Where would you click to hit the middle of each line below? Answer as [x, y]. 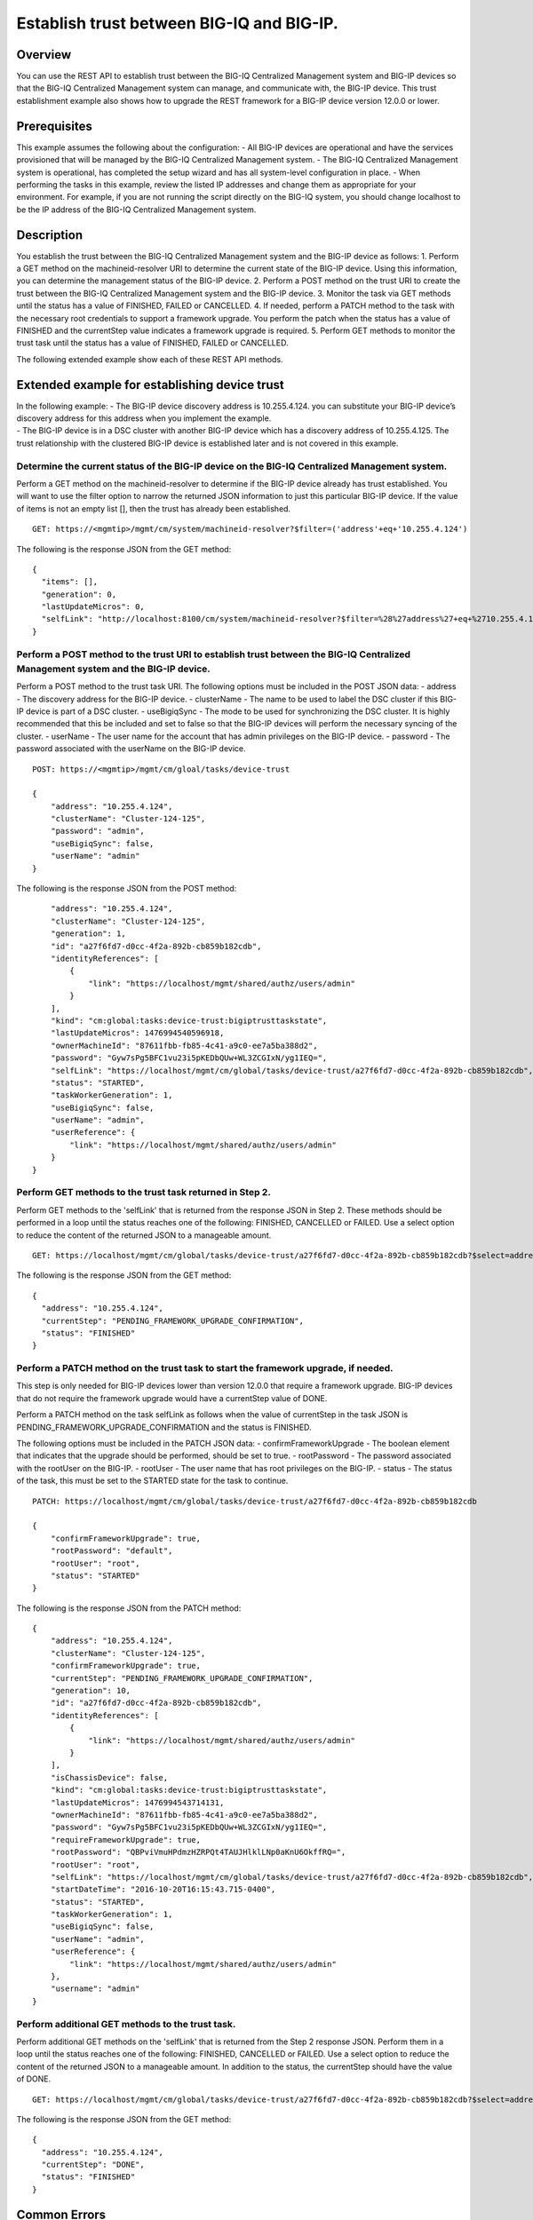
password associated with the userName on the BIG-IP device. [131, 749]
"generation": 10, [91, 1691]
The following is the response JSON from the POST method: [127, 889]
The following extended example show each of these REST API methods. [150, 359]
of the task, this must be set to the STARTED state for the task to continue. [152, 1481]
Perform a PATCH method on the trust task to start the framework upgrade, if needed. [205, 1368]
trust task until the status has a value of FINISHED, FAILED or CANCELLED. [152, 343]
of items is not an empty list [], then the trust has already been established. [154, 508]
